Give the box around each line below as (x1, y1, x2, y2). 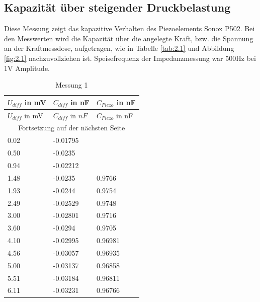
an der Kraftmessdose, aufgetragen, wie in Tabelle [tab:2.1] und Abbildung (4, 43, 234, 53)
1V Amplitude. (4, 62, 50, 73)
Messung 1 (55, 80, 88, 90)
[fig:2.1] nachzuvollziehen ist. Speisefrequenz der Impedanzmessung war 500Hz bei (4, 52, 256, 63)
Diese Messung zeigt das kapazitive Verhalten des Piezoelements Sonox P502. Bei (4, 23, 255, 34)
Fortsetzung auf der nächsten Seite (18, 122, 125, 133)
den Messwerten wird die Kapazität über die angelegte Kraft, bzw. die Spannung (4, 33, 253, 43)
